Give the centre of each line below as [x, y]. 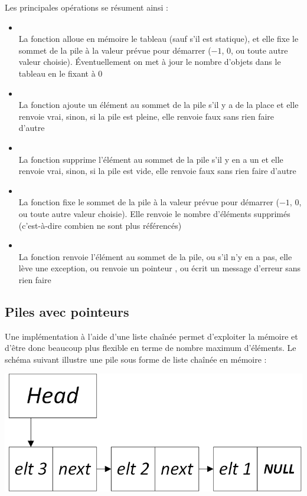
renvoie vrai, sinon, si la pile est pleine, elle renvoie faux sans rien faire [146, 116]
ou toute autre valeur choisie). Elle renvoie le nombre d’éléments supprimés [154, 213]
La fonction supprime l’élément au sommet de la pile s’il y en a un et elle [151, 159]
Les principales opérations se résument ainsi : [86, 7]
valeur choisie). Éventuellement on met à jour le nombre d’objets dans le [150, 62]
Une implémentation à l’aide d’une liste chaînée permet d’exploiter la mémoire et [151, 336]
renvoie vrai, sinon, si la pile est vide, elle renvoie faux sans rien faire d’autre [157, 171]
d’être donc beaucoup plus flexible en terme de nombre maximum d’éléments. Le [151, 348]
